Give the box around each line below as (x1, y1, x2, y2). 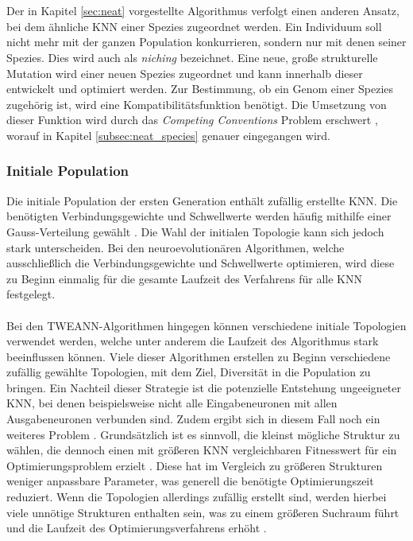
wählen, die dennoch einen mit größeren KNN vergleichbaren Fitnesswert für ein (6, 442, 397, 458)
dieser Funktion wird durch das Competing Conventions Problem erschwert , (6, 111, 378, 128)
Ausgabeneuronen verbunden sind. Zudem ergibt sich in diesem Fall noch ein (6, 411, 380, 427)
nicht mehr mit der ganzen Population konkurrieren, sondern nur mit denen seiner (6, 33, 407, 50)
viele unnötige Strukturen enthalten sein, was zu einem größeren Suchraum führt (6, 504, 399, 520)
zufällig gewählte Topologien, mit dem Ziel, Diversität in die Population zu (6, 364, 371, 380)
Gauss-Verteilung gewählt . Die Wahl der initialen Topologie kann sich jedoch (6, 223, 384, 239)
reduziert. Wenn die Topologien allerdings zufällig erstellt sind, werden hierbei (6, 488, 387, 505)
